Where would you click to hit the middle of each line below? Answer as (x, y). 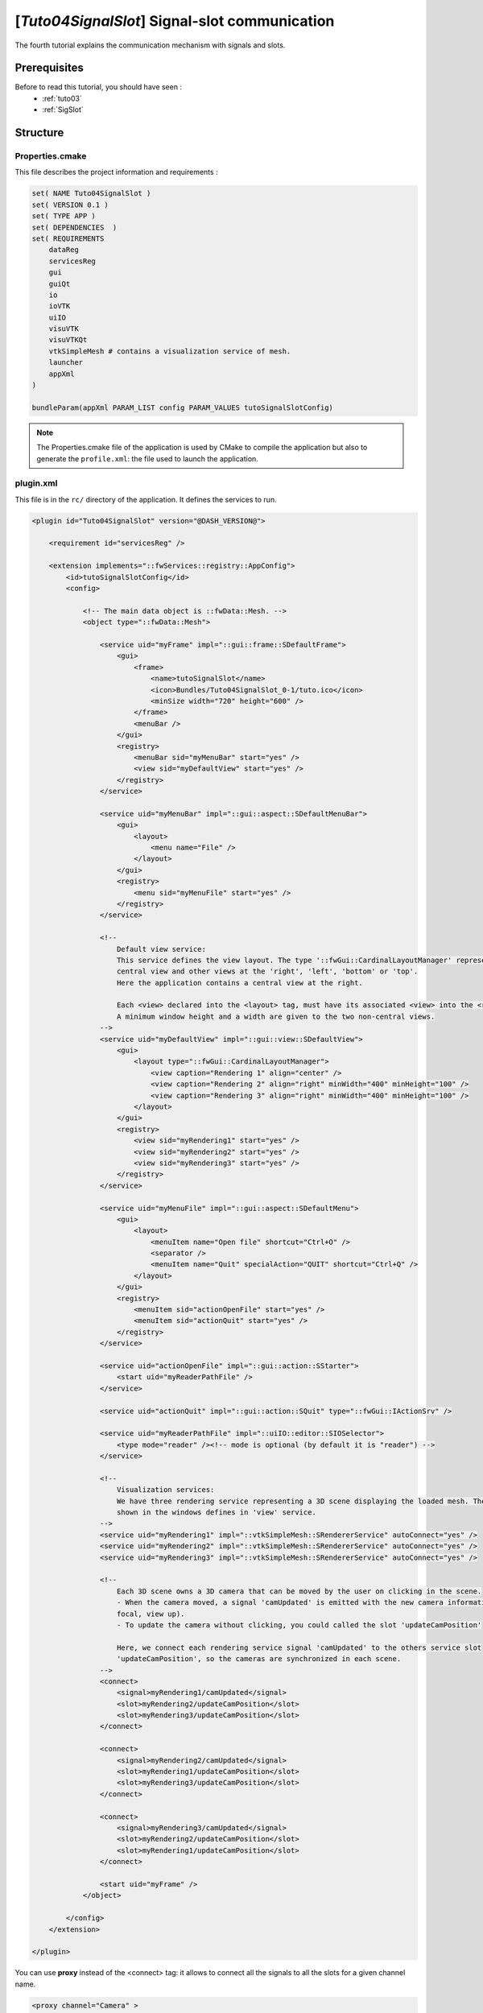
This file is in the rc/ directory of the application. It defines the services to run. (146, 499)
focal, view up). (151, 1614)
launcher (66, 363)
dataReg (64, 250)
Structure (39, 133)
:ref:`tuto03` (62, 98)
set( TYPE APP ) (64, 216)
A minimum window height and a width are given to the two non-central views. (276, 1016)
